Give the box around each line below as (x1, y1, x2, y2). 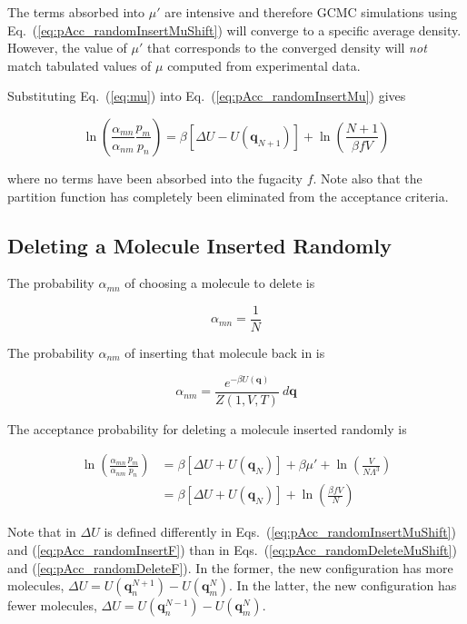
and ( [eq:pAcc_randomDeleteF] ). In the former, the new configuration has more (7, 558, 453, 577)
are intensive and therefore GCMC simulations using (164, 3, 458, 21)
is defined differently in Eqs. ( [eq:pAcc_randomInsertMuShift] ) (104, 522, 456, 541)
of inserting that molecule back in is (124, 343, 325, 362)
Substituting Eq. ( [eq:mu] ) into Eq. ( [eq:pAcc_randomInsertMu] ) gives (7, 86, 406, 105)
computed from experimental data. (167, 55, 361, 74)
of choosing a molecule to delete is (124, 273, 315, 292)
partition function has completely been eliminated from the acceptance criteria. (7, 186, 449, 205)
